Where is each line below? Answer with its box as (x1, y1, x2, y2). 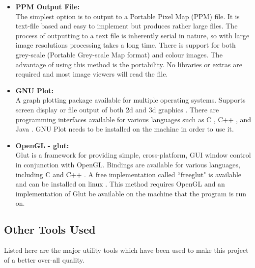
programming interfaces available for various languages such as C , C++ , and (15, 114, 252, 124)
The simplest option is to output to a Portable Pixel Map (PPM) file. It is (15, 11, 240, 21)
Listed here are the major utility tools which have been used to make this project (4, 245, 249, 255)
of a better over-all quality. (4, 254, 85, 265)
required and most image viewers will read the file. (15, 69, 168, 79)
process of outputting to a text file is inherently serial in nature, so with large (15, 30, 250, 40)
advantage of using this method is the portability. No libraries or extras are (15, 59, 242, 69)
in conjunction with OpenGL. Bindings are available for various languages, (15, 159, 240, 169)
